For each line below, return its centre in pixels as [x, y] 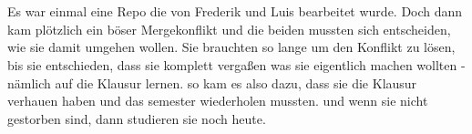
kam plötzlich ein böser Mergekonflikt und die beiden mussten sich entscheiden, [229, 29]
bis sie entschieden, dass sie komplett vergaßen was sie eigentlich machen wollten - [236, 64]
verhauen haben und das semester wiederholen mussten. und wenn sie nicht [218, 101]
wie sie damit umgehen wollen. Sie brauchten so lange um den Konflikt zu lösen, [231, 47]
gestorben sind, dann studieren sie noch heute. [137, 118]
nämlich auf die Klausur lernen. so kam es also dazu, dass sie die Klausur [212, 82]
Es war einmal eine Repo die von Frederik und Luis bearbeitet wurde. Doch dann [235, 11]
